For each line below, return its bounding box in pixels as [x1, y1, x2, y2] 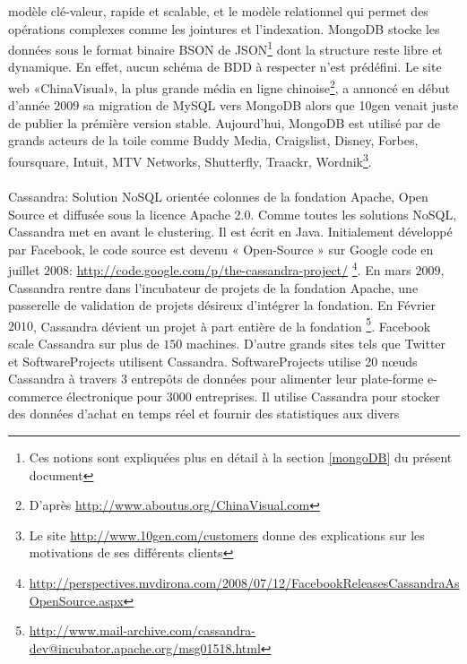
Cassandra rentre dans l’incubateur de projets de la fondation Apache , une [8, 278, 419, 297]
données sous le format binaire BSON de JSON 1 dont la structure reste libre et [8, 38, 443, 58]
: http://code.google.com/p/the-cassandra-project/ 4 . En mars [69, 258, 411, 279]
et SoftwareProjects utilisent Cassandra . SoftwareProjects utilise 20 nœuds [8, 351, 418, 370]
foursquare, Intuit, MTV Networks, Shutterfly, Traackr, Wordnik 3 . [8, 150, 372, 170]
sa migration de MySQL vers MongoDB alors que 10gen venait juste [83, 96, 459, 115]
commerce [8, 386, 63, 405]
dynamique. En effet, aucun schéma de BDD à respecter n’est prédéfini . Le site [8, 57, 442, 76]
